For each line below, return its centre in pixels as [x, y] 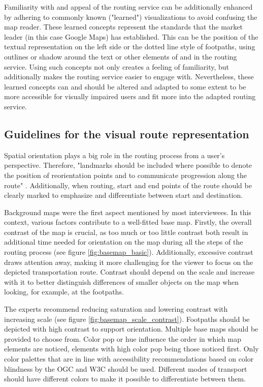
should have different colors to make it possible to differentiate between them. [125, 379]
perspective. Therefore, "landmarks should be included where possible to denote [128, 165]
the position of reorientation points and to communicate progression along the [126, 175]
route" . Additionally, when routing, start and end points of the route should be [128, 185]
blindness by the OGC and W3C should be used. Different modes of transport [126, 368]
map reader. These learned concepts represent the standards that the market [124, 27]
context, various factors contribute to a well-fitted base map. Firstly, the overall [128, 222]
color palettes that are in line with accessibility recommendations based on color [129, 359]
